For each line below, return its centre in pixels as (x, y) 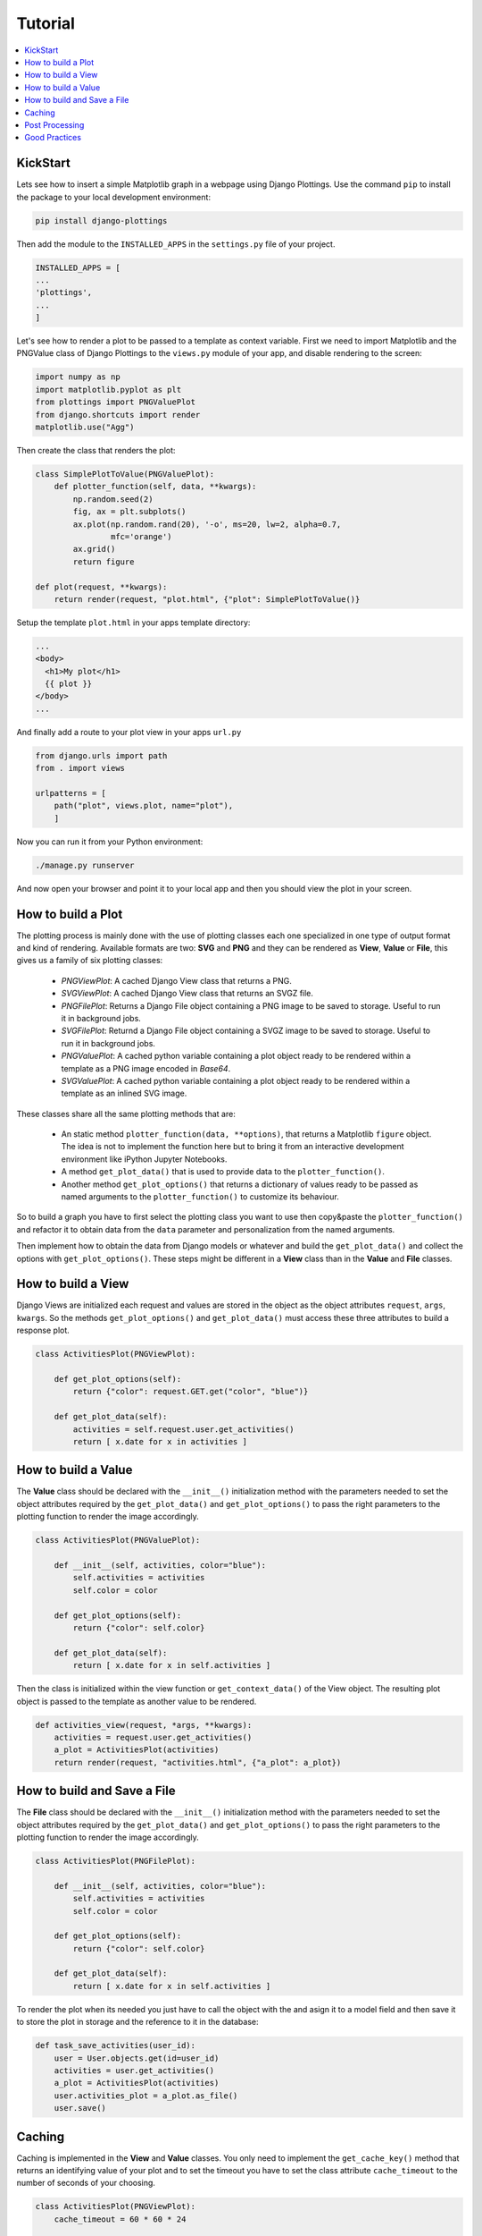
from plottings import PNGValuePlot (116, 402)
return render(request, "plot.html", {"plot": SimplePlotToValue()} (207, 599)
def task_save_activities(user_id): (116, 2045)
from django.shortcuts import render (118, 415)
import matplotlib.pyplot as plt (108, 390)
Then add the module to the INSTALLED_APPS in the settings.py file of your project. (176, 244)
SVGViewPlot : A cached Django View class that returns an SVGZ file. (187, 994)
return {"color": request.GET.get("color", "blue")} (191, 1392)
